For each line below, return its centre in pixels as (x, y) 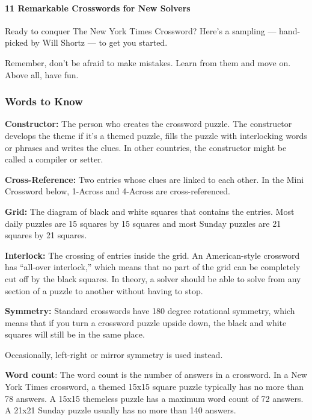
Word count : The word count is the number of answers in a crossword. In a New (156, 375)
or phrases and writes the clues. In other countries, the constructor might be (146, 147)
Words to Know (44, 101)
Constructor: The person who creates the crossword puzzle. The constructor (148, 124)
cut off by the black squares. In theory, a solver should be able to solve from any (153, 278)
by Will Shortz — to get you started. (99, 42)
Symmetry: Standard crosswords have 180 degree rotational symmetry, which (150, 311)
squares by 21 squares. (46, 235)
